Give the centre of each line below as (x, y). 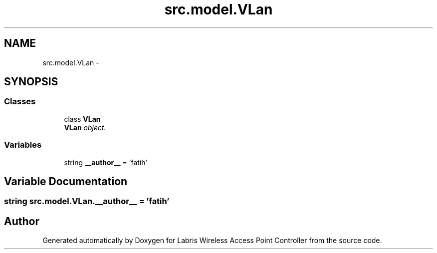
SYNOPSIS (31, 82)
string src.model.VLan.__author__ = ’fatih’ (87, 201)
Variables (23, 145)
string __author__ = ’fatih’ (106, 162)
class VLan (82, 119)
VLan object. (85, 127)
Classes (20, 102)
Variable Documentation (66, 181)
